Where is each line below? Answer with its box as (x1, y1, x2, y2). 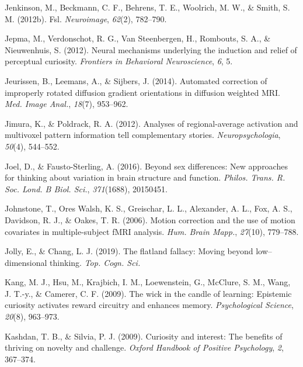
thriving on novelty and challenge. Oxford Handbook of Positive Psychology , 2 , (5, 341, 284, 354)
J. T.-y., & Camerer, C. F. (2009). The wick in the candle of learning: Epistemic (5, 287, 292, 299)
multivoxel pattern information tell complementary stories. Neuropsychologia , (5, 129, 281, 141)
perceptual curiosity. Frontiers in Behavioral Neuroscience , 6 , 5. (5, 55, 233, 67)
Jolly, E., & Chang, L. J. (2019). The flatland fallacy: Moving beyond (5, 245, 253, 257)
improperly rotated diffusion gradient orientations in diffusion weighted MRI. (5, 86, 281, 98)
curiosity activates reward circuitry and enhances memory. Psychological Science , (5, 299, 294, 311)
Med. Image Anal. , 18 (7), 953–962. (5, 98, 128, 110)
